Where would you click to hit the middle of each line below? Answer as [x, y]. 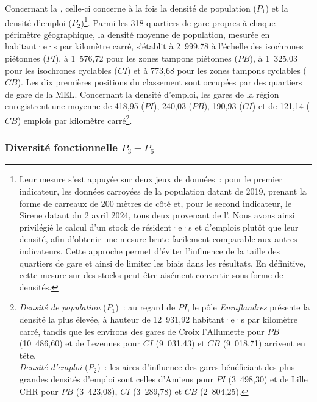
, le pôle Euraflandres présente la [249, 307]
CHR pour [39, 391]
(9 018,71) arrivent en [264, 343]
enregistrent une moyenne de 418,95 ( [75, 106]
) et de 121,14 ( [281, 106]
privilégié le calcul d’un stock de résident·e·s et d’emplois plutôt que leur [159, 227]
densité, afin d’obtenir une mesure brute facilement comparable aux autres [158, 239]
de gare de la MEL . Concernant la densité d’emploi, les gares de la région [142, 94]
